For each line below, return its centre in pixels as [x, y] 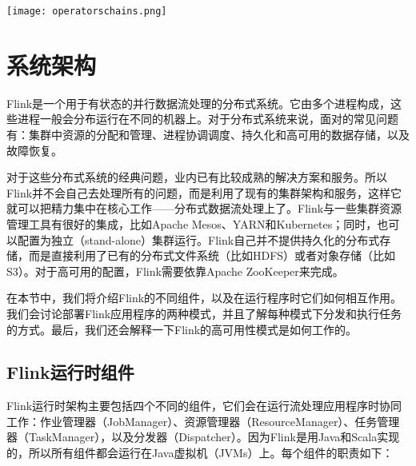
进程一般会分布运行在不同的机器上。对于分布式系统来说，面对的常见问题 [208, 119]
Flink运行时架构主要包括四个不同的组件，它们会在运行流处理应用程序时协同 [204, 406]
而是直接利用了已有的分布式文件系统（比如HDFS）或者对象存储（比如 [212, 255]
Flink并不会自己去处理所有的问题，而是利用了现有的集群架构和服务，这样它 [204, 192]
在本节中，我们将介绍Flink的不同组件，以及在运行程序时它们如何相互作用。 [204, 298]
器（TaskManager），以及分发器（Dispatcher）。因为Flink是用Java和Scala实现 [203, 437]
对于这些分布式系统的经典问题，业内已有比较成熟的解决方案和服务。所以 [197, 177]
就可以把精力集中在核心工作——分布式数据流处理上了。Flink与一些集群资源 [204, 208]
